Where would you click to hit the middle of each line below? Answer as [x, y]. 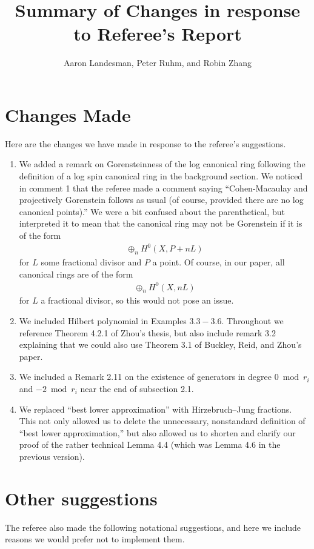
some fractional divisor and [91, 261]
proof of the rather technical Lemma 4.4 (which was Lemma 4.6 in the [150, 444]
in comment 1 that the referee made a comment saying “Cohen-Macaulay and [163, 188]
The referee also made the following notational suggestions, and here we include [153, 527]
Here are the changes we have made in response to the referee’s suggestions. [145, 143]
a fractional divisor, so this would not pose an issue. [137, 300]
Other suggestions [81, 498]
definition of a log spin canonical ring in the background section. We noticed [161, 176]
